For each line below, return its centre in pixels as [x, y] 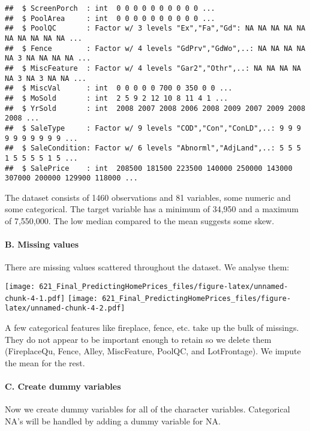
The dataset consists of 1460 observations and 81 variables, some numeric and [148, 197]
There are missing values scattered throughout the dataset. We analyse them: [147, 267]
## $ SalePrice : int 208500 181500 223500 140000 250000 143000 [149, 168]
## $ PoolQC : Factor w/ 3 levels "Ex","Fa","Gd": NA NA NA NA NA [155, 28]
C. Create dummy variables [63, 386]
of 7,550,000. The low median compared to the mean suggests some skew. [140, 221]
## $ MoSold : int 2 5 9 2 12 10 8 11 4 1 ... [117, 98]
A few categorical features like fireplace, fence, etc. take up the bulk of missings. [152, 327]
